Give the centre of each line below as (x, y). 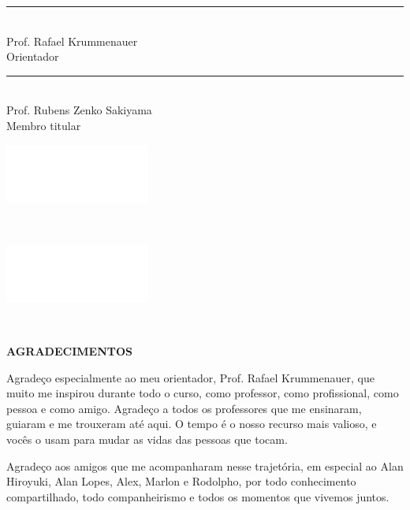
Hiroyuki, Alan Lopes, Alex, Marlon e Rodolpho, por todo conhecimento (181, 481)
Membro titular (44, 125)
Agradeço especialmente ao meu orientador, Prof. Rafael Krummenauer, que (190, 377)
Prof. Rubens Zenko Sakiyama (79, 110)
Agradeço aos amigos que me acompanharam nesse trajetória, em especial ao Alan (205, 465)
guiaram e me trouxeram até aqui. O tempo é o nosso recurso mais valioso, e (192, 424)
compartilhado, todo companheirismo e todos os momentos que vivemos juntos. (198, 496)
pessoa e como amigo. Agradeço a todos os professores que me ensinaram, (184, 408)
